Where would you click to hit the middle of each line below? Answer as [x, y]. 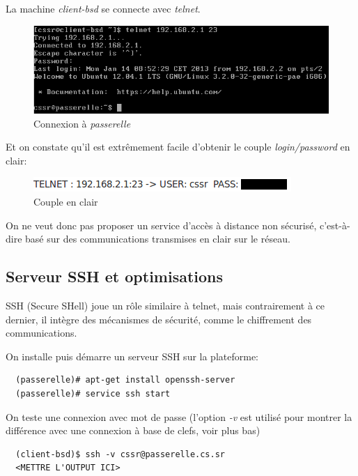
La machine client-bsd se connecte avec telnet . [103, 8]
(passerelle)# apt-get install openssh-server [125, 380]
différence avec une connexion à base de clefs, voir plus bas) [133, 430]
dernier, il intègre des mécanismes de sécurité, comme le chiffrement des [159, 319]
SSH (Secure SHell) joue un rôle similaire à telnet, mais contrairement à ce [165, 305]
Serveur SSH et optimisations [115, 276]
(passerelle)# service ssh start [93, 393]
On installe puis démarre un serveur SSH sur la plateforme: [132, 356]
